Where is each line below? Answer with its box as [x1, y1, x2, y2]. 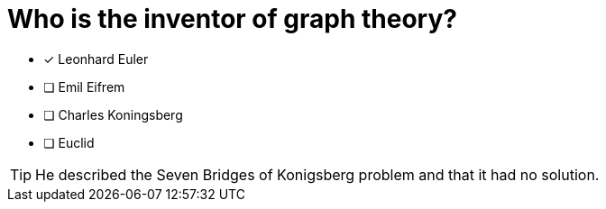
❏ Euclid [43, 134, 95, 150]
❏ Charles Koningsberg [43, 106, 183, 123]
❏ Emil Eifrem [43, 78, 125, 95]
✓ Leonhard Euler [43, 50, 149, 67]
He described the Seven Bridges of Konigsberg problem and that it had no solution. [35, 165, 600, 184]
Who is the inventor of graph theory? [7, 4, 457, 34]
